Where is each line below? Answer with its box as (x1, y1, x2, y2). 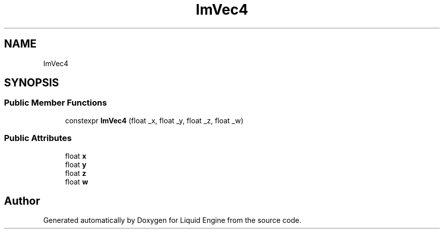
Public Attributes (4, 133, 72, 144)
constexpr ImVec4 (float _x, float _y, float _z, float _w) (65, 116, 244, 125)
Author (4, 194, 40, 207)
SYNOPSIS (4, 76, 59, 89)
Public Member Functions (4, 98, 107, 108)
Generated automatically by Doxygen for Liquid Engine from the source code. (43, 216, 302, 225)
